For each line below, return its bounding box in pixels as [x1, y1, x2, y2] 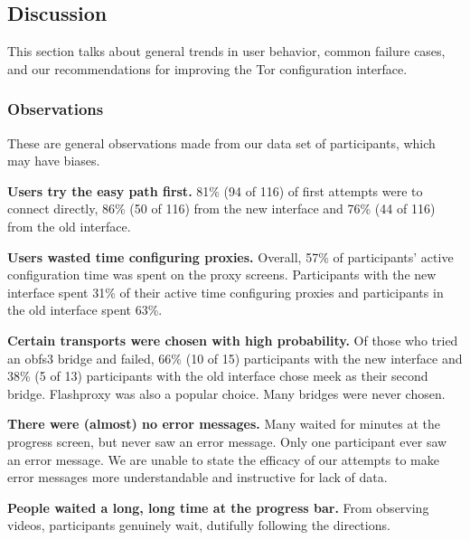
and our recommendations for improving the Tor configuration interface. [7, 59, 408, 78]
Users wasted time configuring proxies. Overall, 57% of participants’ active [7, 247, 454, 266]
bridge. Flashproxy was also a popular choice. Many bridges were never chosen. [7, 384, 446, 403]
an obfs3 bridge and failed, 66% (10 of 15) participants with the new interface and [7, 348, 463, 367]
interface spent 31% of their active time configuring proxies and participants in [7, 282, 444, 301]
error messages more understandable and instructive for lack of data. [7, 468, 388, 487]
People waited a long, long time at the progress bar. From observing [7, 497, 429, 516]
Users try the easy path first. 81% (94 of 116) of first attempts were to [7, 181, 423, 200]
